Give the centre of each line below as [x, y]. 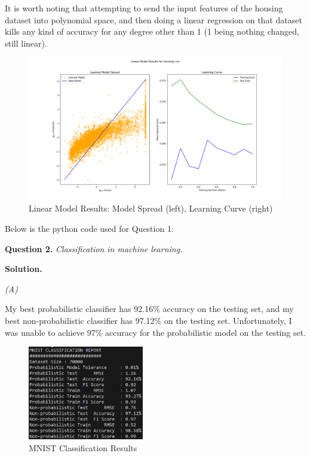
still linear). [26, 43]
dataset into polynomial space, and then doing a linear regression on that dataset [154, 19]
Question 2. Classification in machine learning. [94, 248]
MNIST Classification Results [83, 447]
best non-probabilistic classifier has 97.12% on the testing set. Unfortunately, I [148, 321]
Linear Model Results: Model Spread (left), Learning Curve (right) [151, 208]
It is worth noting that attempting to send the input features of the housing [144, 8]
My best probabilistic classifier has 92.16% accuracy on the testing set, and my [149, 309]
